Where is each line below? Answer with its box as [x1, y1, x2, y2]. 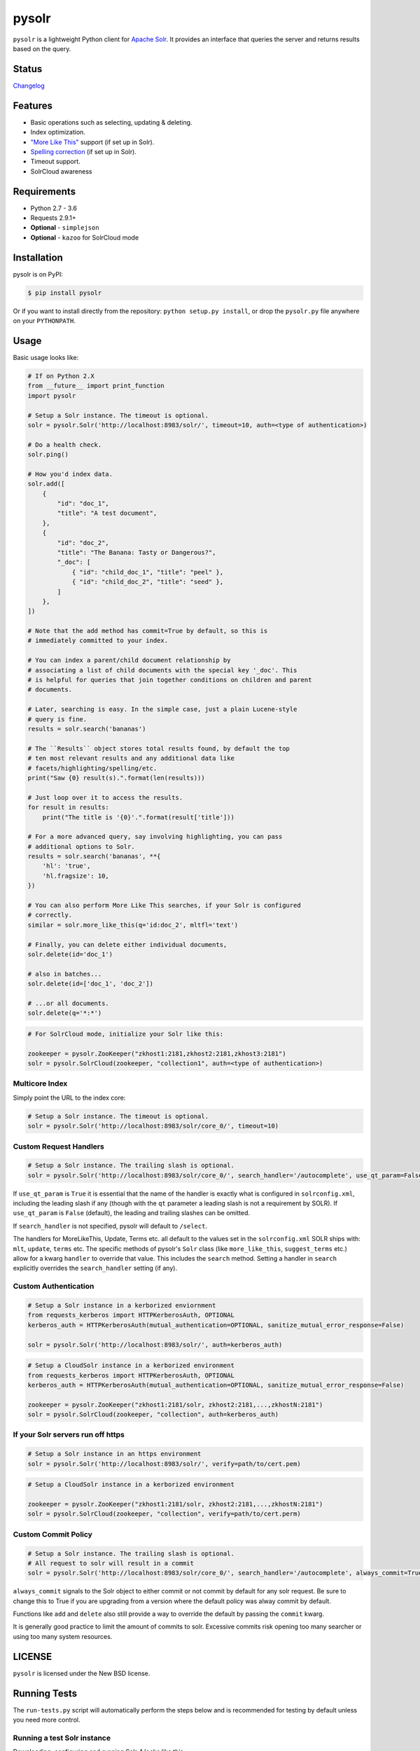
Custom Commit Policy [13, 1529, 92, 1539]
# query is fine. [27, 715, 87, 723]
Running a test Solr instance [13, 1733, 111, 1743]
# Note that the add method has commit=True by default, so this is [27, 627, 268, 635]
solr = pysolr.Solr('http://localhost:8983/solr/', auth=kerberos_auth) [27, 1341, 283, 1348]
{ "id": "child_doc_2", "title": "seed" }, [71, 578, 224, 586]
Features [13, 99, 52, 111]
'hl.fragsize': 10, [42, 872, 110, 880]
